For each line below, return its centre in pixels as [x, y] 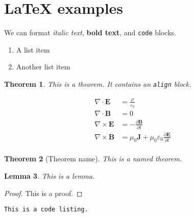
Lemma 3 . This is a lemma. [50, 176]
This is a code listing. [46, 210]
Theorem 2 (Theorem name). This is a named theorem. [93, 159]
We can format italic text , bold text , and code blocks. [90, 32]
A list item [33, 49]
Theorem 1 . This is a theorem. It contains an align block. [98, 83]
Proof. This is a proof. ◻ [43, 193]
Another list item [43, 67]
